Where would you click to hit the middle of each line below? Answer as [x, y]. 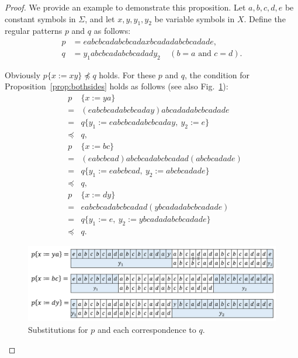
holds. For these [127, 74]
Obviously [23, 74]
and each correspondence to [147, 329]
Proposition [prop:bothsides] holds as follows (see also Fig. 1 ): [117, 86]
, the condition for [217, 74]
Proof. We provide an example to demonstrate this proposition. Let [125, 7]
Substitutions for [58, 329]
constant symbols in [40, 18]
